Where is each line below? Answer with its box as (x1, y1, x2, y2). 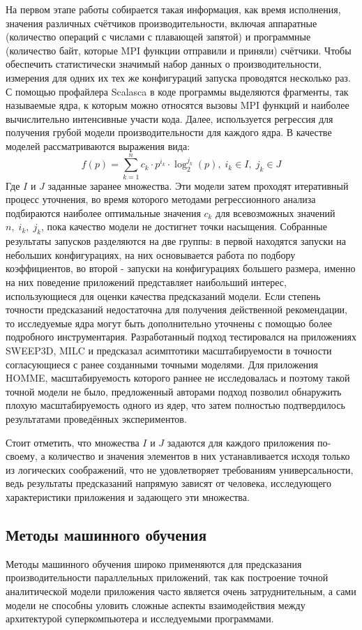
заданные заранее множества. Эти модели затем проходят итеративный (47, 178, 349, 193)
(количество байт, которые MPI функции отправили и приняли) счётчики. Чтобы (6, 43, 352, 57)
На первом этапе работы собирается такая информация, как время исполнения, (6, 2, 341, 16)
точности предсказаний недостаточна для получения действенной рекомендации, (6, 302, 348, 317)
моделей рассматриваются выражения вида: (6, 138, 190, 153)
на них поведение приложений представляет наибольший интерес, (6, 275, 287, 290)
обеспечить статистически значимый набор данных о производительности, (6, 57, 322, 71)
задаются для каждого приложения (167, 435, 315, 449)
